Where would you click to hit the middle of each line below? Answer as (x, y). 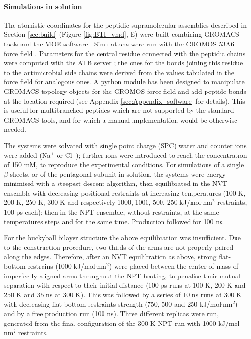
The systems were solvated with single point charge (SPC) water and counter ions (125, 145)
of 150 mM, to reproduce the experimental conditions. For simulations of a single (124, 164)
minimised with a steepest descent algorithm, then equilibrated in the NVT (116, 183)
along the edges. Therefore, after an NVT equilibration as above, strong (110, 256)
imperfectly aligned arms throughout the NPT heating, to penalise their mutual (122, 275)
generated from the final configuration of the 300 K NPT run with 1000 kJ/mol (122, 323)
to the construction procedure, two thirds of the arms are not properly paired (119, 247)
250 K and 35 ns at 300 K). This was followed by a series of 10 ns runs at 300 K (123, 294)
